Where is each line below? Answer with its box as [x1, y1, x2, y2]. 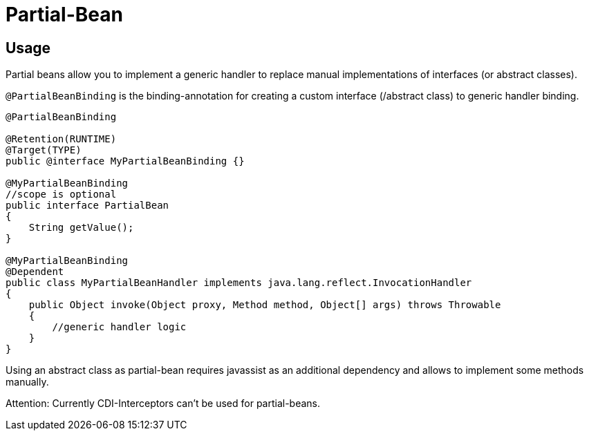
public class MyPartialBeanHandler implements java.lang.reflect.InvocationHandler [6, 277, 472, 289]
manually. [6, 376, 49, 388]
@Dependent [6, 266, 64, 278]
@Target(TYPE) [6, 144, 82, 156]
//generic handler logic [52, 321, 187, 333]
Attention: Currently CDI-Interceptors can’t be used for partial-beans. [6, 397, 321, 410]
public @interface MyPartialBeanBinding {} [6, 155, 245, 167]
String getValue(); [28, 222, 134, 234]
